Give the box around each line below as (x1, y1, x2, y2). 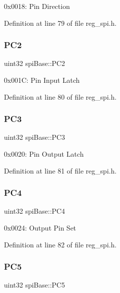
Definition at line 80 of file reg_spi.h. (4, 91, 117, 102)
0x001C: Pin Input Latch (4, 75, 80, 85)
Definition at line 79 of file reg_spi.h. (4, 17, 117, 28)
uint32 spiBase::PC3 (4, 132, 65, 142)
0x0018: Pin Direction (4, 1, 70, 11)
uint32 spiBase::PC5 (4, 280, 65, 290)
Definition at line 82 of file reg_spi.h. (4, 239, 117, 249)
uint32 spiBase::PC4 (4, 206, 65, 216)
